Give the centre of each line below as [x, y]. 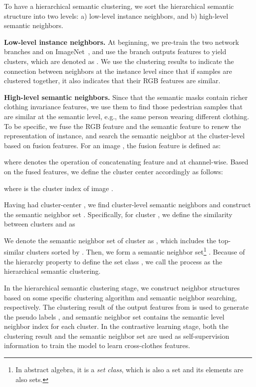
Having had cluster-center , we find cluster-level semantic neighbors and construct [128, 205]
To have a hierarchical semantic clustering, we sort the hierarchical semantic [119, 6]
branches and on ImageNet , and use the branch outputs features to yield [115, 51]
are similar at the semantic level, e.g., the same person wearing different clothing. [127, 116]
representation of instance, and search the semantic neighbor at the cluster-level [124, 136]
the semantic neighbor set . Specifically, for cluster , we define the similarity [118, 214]
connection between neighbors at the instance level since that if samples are [118, 71]
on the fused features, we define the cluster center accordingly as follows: [114, 171]
